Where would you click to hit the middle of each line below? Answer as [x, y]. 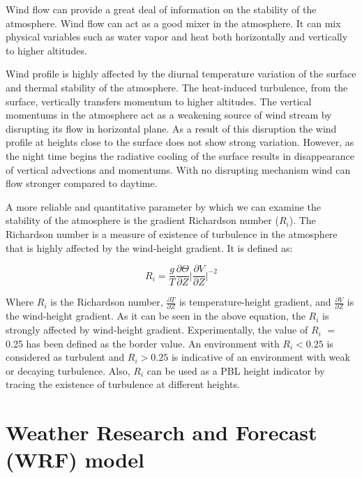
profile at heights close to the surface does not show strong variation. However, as [180, 142]
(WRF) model [75, 460]
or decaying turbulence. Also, [68, 370]
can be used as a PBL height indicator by [236, 370]
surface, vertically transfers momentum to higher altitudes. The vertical [159, 101]
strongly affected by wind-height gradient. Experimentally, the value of [157, 330]
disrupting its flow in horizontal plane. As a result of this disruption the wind [171, 128]
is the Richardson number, [107, 302]
